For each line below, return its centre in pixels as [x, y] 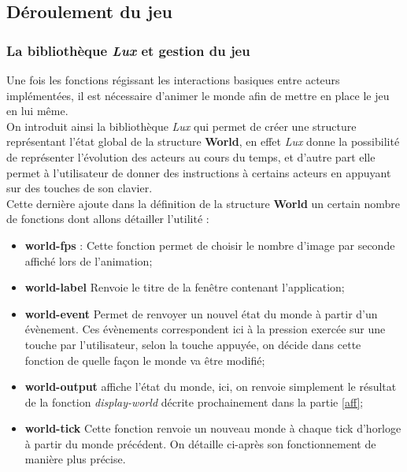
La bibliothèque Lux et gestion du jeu [128, 50]
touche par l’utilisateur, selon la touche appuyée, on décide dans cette [193, 344]
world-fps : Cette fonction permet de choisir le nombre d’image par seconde [210, 245]
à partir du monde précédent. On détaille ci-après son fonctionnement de [200, 443]
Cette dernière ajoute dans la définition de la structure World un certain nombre [203, 203]
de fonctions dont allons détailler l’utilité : [108, 219]
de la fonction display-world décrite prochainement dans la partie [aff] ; [194, 401]
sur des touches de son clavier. [80, 188]
